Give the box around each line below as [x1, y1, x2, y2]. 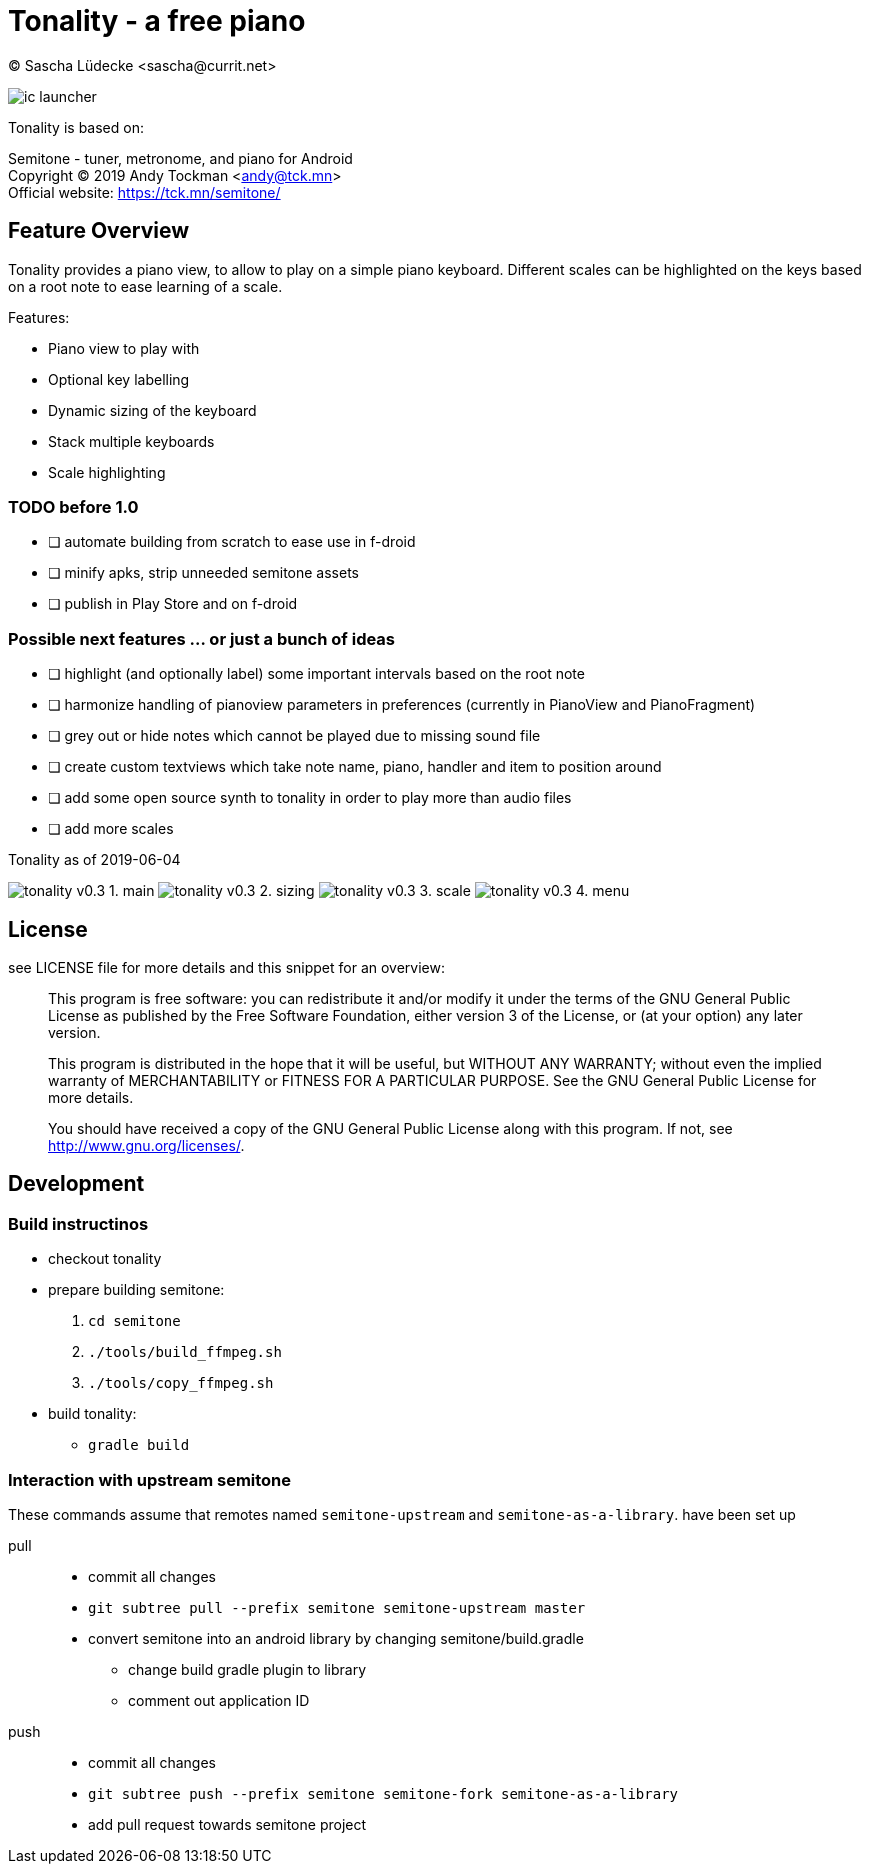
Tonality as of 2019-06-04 [8, 851, 181, 869]
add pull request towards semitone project [88, 1815, 367, 1833]
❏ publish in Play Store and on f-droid [48, 595, 298, 613]
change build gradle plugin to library [128, 1660, 367, 1678]
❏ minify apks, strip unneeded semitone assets [48, 564, 359, 582]
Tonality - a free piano [8, 4, 306, 38]
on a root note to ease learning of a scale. [8, 277, 283, 295]
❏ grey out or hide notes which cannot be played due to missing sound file [48, 727, 541, 745]
